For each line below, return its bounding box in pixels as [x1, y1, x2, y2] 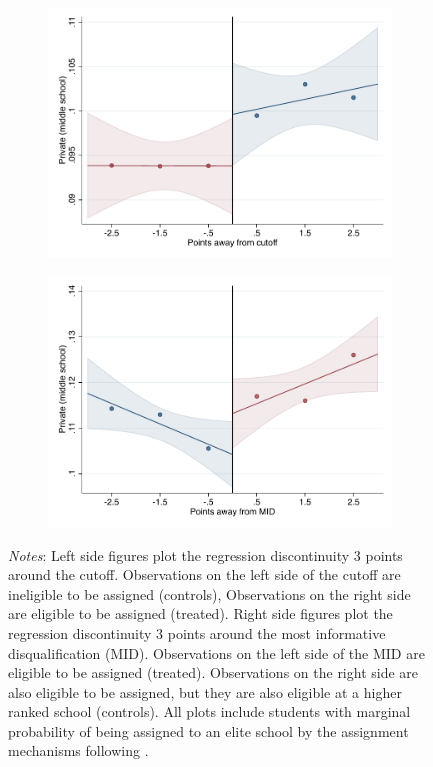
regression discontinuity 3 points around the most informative [8, 622, 386, 643]
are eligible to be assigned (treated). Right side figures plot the [8, 603, 393, 624]
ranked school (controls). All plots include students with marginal [8, 701, 411, 722]
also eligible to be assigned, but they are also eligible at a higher [8, 681, 402, 702]
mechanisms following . [8, 740, 149, 761]
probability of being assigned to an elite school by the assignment [8, 720, 409, 741]
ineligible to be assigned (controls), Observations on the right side [8, 583, 411, 604]
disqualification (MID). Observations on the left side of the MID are [8, 642, 425, 663]
